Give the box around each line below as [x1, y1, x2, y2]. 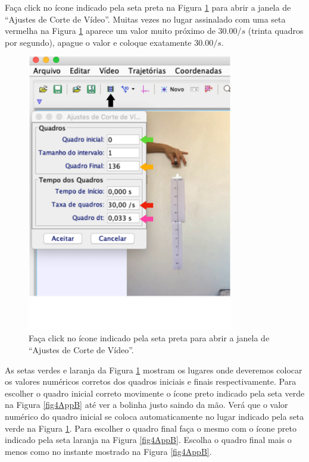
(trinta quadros [248, 24, 304, 37]
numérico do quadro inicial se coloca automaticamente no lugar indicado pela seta [5, 410, 304, 423]
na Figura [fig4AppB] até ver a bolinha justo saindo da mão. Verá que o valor [5, 398, 288, 411]
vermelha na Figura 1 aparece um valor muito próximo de [5, 24, 216, 37]
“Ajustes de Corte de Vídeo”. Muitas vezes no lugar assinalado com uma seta [5, 12, 286, 25]
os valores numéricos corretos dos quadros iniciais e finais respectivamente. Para [5, 375, 296, 388]
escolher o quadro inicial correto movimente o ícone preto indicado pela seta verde [5, 386, 305, 399]
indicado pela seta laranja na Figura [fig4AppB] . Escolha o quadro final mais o [5, 433, 292, 446]
